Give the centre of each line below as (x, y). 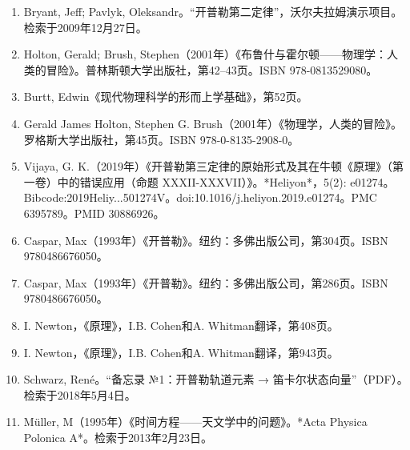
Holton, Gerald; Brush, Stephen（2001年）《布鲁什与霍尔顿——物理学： (205, 54)
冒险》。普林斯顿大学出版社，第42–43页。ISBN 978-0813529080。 (212, 69)
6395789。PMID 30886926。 (94, 213)
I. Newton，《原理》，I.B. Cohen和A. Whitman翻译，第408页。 (181, 325)
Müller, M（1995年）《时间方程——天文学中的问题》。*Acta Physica (195, 422)
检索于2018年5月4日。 (80, 394)
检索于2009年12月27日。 (85, 27)
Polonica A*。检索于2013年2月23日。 (118, 437)
